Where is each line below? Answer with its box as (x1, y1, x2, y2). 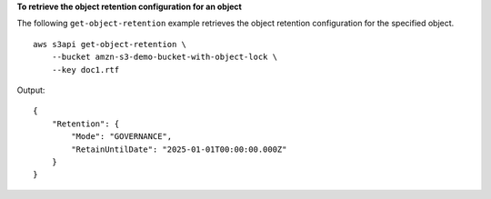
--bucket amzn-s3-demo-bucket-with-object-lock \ (51, 52, 277, 63)
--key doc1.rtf (51, 65, 120, 75)
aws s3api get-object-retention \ (33, 39, 186, 49)
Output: (16, 85, 45, 95)
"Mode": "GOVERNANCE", (71, 132, 173, 142)
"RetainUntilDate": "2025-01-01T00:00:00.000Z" (71, 144, 287, 154)
